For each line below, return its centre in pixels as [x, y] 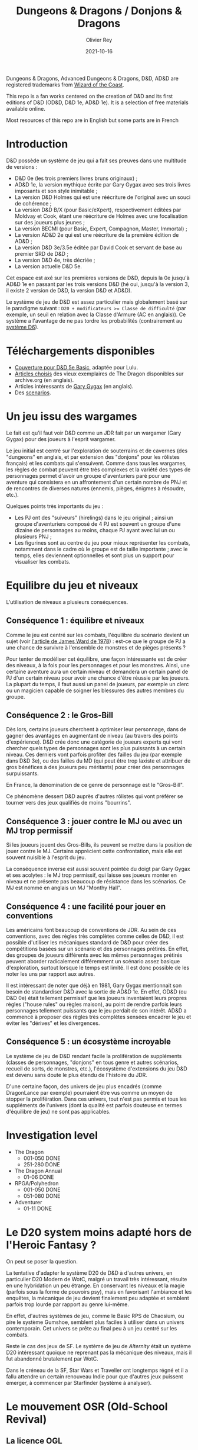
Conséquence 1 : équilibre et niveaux [75, 621]
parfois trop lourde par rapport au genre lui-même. [68, 1304]
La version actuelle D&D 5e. [48, 266]
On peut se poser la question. [42, 1261]
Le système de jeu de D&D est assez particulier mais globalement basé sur [97, 302]
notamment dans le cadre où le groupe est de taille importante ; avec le [101, 549]
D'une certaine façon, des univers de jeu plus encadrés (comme [84, 1086]
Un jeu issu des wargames [72, 416]
